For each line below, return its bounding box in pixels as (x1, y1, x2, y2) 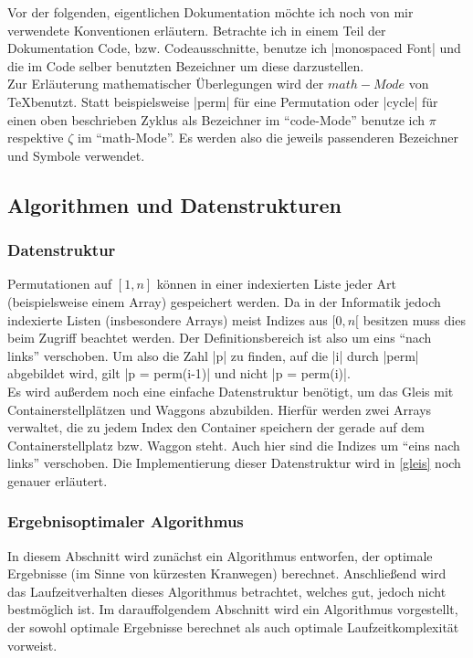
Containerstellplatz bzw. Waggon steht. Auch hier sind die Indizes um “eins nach (7, 435, 460, 454)
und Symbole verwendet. (7, 145, 145, 164)
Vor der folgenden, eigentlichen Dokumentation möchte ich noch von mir (7, 3, 414, 21)
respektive (7, 128, 64, 147)
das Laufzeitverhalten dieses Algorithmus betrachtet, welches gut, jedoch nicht (7, 581, 447, 600)
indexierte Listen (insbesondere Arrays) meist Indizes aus (7, 310, 328, 329)
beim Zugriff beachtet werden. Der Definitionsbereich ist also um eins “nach (7, 328, 432, 347)
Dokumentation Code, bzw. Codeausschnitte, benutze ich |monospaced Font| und (7, 38, 461, 58)
